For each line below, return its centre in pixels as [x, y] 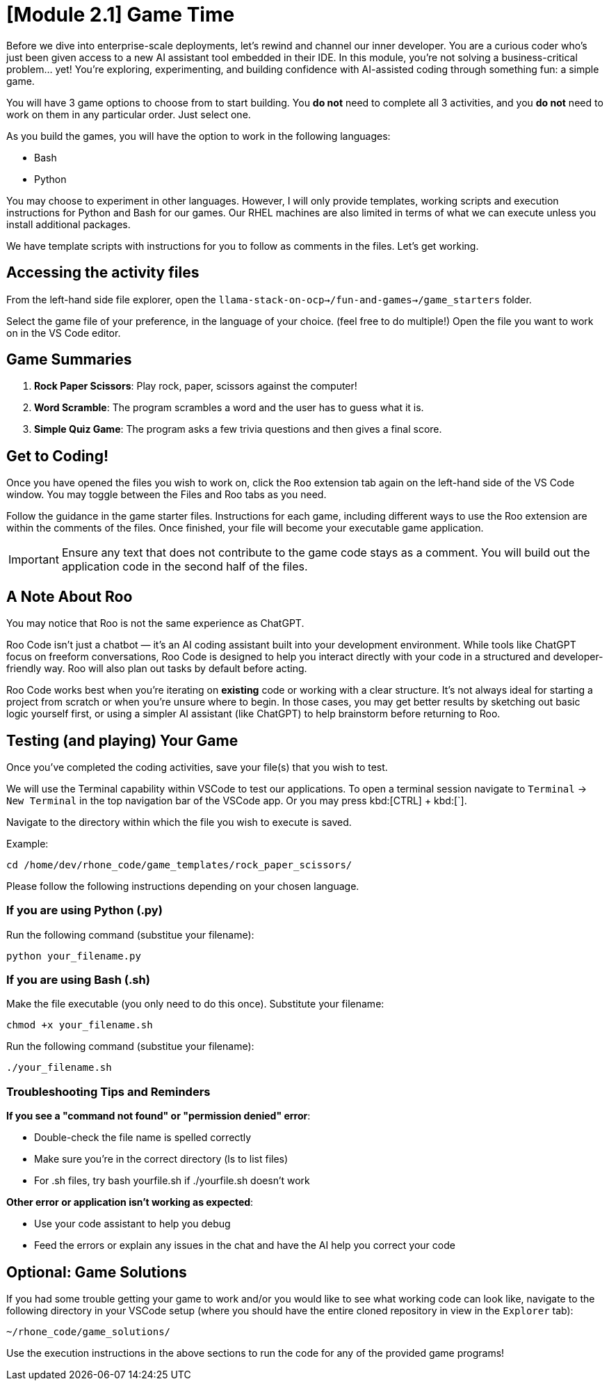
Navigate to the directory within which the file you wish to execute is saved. [179, 822]
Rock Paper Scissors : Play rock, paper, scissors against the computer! [196, 386]
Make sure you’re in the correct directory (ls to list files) [161, 1159]
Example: [27, 843]
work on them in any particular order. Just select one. [129, 114]
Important [34, 560]
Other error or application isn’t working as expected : [130, 1202]
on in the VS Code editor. [64, 333]
